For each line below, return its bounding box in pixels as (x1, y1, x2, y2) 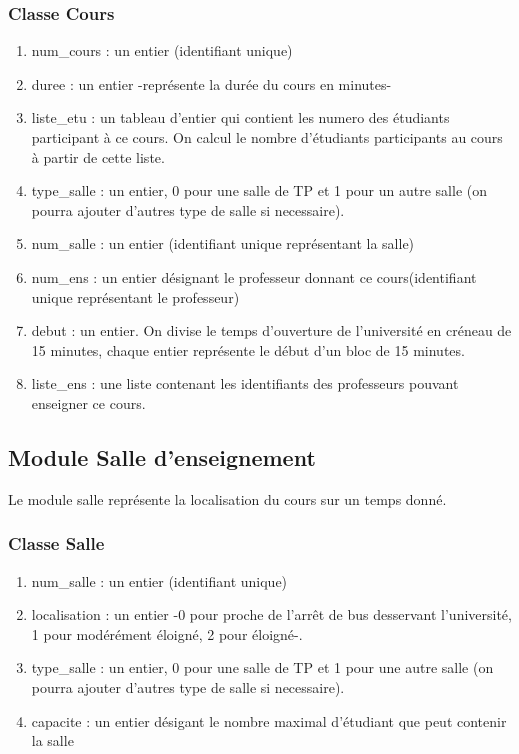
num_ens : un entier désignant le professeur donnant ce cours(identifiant (31, 266, 477, 287)
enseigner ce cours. (31, 392, 146, 413)
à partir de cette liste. (31, 146, 165, 167)
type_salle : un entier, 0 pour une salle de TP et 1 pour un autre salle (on (31, 180, 487, 201)
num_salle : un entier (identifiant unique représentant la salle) (31, 233, 415, 254)
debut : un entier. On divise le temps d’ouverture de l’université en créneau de (31, 320, 512, 341)
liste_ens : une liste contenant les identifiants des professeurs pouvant (31, 373, 459, 394)
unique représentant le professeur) (31, 286, 240, 307)
